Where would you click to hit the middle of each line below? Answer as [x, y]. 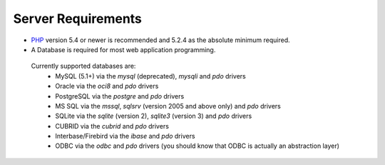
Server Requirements [78, 19]
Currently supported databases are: [83, 66]
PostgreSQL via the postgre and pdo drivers [120, 96]
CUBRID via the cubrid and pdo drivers [112, 126]
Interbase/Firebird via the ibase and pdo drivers [125, 136]
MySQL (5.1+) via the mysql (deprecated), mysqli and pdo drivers [150, 76]
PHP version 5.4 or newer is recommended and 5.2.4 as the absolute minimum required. [160, 40]
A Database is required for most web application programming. [123, 49]
